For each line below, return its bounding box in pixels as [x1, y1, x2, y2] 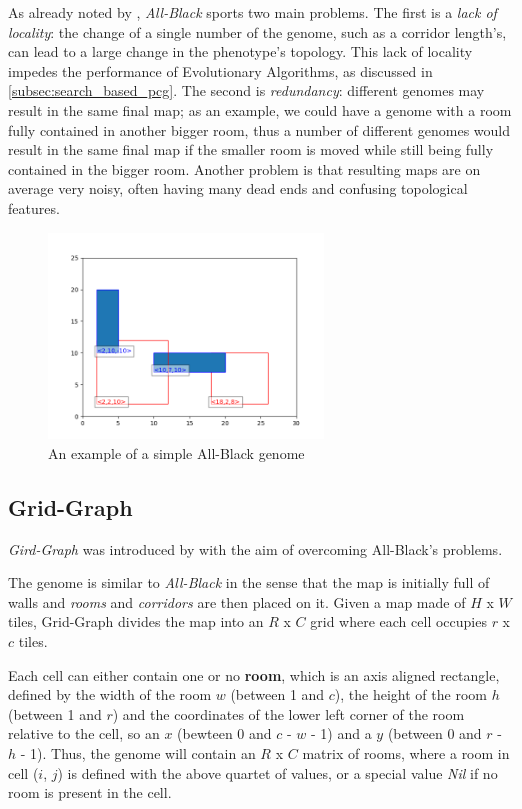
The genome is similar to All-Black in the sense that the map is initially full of [8, 572, 490, 593]
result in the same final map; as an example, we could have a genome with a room [8, 99, 512, 120]
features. [8, 197, 60, 218]
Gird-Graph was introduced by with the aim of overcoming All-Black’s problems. [8, 538, 503, 559]
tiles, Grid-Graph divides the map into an [8, 611, 264, 632]
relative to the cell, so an [8, 723, 160, 744]
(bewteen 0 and [177, 723, 272, 744]
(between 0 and [387, 723, 482, 744]
